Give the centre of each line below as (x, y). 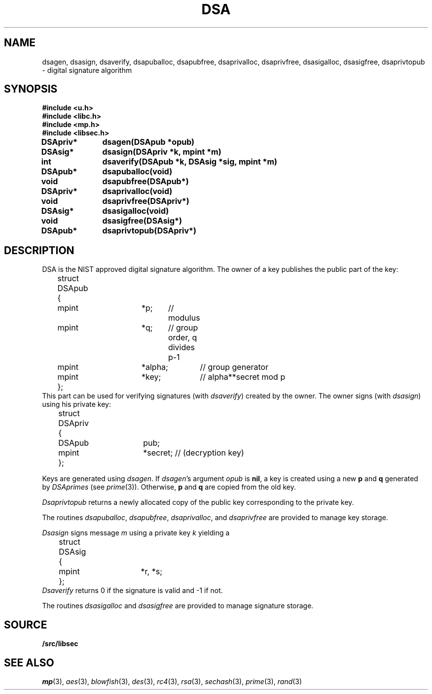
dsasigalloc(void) (136, 211)
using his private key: (76, 404)
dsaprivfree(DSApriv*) (146, 201)
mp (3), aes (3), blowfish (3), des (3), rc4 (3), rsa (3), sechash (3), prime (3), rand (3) (172, 681)
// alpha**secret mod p (243, 377)
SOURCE (26, 625)
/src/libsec (60, 644)
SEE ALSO (29, 662)
